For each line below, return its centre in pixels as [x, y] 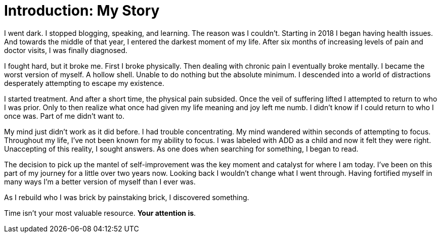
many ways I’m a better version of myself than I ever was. [100, 181]
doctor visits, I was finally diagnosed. [66, 50]
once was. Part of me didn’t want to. [64, 116]
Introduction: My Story [82, 11]
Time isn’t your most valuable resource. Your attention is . [100, 213]
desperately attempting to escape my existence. [84, 83]
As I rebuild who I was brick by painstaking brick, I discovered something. [127, 197]
